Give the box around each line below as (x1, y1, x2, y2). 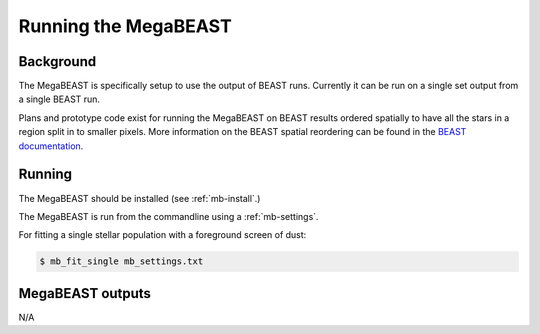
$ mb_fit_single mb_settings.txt (39, 256, 204, 267)
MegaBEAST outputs (18, 285, 152, 302)
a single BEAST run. (18, 93, 100, 105)
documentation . (18, 140, 84, 152)
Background (18, 53, 97, 70)
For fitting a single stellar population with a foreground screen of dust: (18, 229, 307, 241)
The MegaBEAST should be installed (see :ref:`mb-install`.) (18, 192, 261, 204)
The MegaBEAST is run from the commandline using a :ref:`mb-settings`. (18, 210, 319, 222)
